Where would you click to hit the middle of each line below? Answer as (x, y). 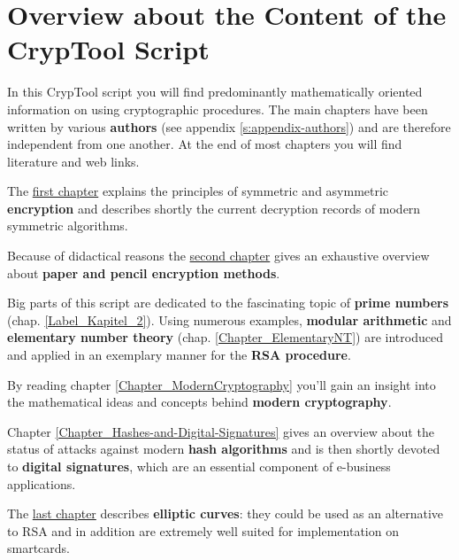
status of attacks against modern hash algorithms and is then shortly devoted (224, 449)
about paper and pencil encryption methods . (144, 272)
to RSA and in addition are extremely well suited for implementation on (203, 530)
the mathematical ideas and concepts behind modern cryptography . (199, 402)
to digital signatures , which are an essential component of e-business (199, 466)
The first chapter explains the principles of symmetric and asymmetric (198, 191)
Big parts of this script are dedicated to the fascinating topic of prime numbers (228, 303)
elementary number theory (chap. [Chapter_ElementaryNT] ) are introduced (225, 337)
